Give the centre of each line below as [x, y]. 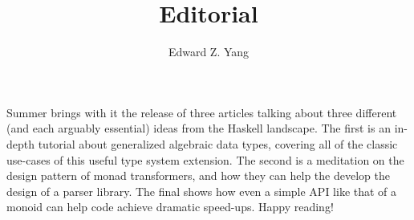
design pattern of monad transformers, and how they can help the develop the [198, 175]
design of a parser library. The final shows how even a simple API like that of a [202, 191]
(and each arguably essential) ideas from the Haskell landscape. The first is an [199, 128]
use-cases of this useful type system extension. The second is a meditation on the [205, 159]
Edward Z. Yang [209, 52]
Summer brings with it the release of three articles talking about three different [202, 112]
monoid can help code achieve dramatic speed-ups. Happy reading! [170, 207]
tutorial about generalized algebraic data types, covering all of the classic [218, 143]
